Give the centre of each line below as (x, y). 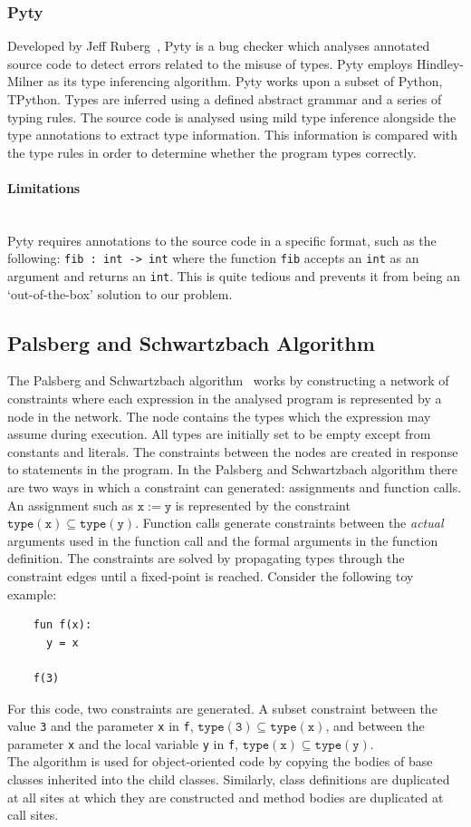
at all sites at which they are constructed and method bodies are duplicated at (226, 797)
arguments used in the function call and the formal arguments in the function (223, 540)
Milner (26, 81)
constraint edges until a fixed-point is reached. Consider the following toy (211, 576)
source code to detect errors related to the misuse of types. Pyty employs (210, 63)
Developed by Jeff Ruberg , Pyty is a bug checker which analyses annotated (219, 46)
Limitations (44, 187)
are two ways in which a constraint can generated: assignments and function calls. (235, 487)
